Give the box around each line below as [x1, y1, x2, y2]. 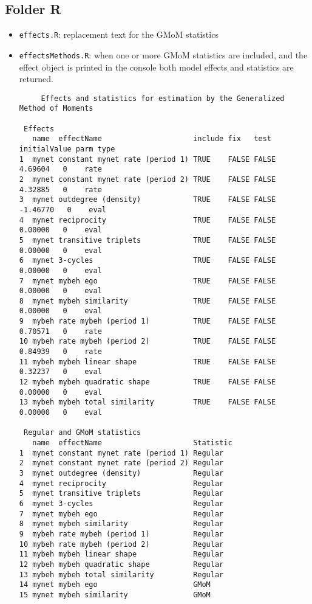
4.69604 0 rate [19, 165, 102, 174]
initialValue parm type [19, 144, 115, 153]
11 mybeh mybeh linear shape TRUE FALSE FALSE [19, 357, 276, 366]
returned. [19, 72, 53, 85]
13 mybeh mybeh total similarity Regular [19, 570, 224, 579]
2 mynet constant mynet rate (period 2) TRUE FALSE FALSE [19, 175, 276, 184]
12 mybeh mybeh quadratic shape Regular [19, 560, 224, 569]
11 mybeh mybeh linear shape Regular [19, 550, 224, 559]
